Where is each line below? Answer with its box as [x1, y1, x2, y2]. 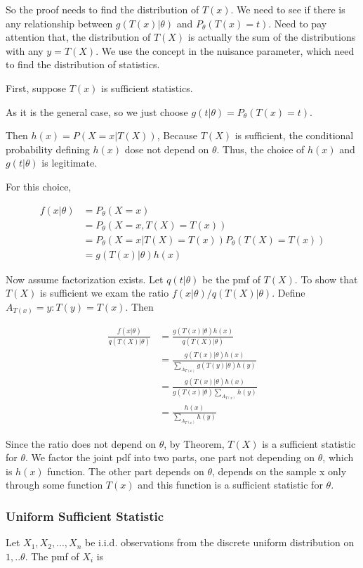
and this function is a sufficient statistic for [138, 477, 323, 492]
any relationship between [6, 15, 113, 30]
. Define [272, 285, 305, 300]
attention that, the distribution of [6, 30, 151, 44]
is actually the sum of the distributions [187, 30, 356, 44]
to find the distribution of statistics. [6, 57, 160, 72]
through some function [6, 477, 103, 492]
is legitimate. [41, 155, 97, 170]
